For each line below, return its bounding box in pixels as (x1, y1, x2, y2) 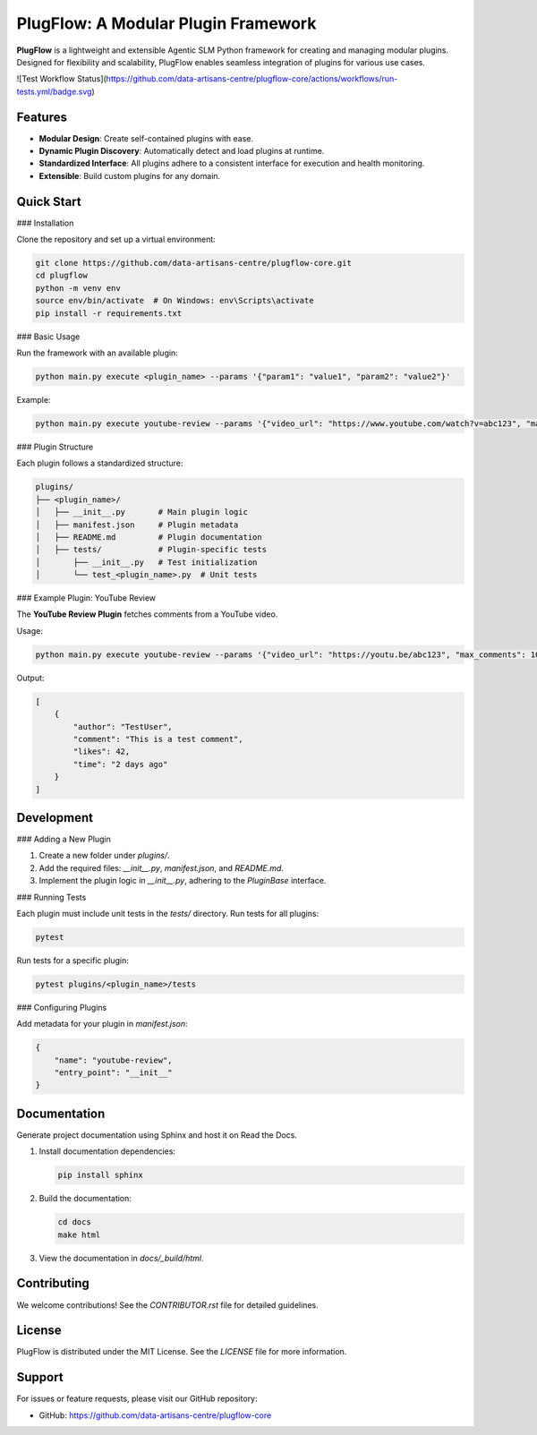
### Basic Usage (16, 331, 81, 342)
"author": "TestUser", (72, 722, 174, 731)
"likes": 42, (72, 747, 131, 756)
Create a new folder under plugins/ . (38, 850, 170, 861)
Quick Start (16, 193, 81, 209)
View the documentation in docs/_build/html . (38, 1252, 205, 1263)
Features (16, 109, 67, 124)
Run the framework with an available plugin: (16, 347, 178, 358)
